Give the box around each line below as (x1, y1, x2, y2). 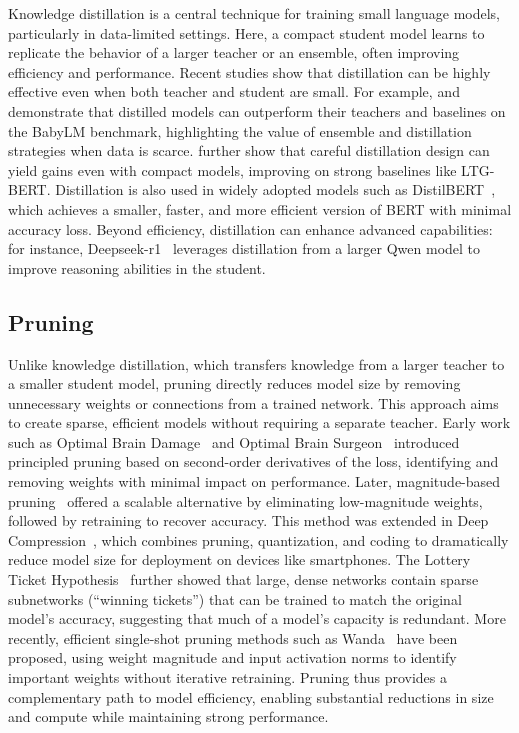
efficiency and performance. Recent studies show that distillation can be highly (8, 61, 491, 82)
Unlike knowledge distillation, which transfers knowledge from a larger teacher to (8, 353, 505, 374)
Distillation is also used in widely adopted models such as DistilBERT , (55, 179, 496, 200)
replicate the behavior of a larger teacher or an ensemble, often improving (8, 42, 460, 63)
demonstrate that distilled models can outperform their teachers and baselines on (8, 100, 506, 121)
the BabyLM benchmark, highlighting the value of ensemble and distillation (8, 120, 472, 141)
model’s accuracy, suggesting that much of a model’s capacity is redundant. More (8, 608, 506, 629)
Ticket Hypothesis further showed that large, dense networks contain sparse (8, 569, 479, 590)
